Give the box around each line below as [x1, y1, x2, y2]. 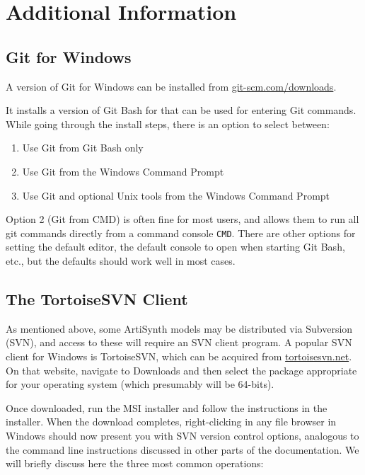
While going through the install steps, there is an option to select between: [6, 116, 330, 131]
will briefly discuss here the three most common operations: [6, 456, 264, 471]
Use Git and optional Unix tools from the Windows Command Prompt [22, 188, 330, 202]
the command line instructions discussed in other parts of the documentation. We [6, 442, 359, 457]
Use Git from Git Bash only [22, 140, 144, 155]
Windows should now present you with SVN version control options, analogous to [6, 428, 359, 442]
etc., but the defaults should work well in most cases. [6, 253, 236, 268]
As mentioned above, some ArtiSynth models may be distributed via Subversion [6, 321, 353, 336]
